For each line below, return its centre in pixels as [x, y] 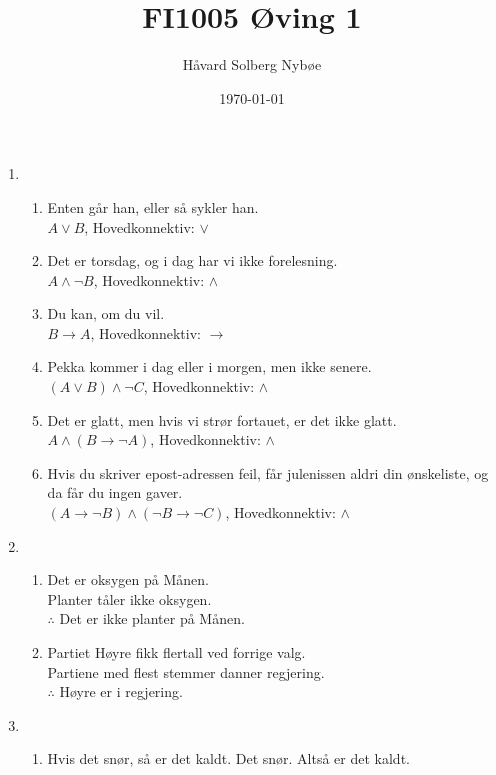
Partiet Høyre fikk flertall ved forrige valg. [176, 652]
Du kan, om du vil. [106, 313]
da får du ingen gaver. [115, 492]
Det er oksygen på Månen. [128, 579]
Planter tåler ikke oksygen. [129, 598]
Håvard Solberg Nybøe [252, 64]
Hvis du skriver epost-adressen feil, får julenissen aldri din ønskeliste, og [268, 472]
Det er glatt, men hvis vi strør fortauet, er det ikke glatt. [222, 419]
